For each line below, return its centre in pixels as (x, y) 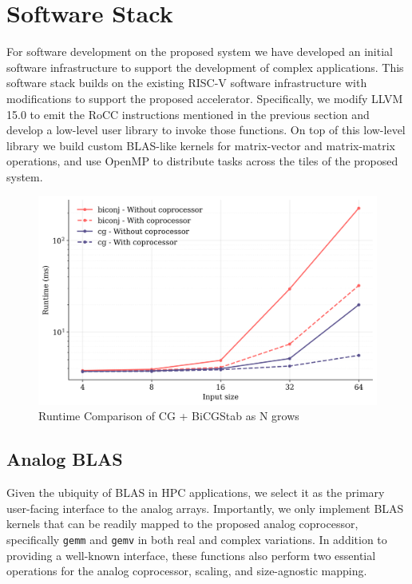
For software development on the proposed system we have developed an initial (200, 52)
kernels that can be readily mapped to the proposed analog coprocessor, (182, 524)
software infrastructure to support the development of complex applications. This (205, 67)
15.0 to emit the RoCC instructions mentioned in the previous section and (188, 114)
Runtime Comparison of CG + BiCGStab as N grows (169, 416)
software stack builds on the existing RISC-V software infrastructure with (187, 83)
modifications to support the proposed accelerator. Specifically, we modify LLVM (205, 98)
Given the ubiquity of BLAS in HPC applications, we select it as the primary (196, 493)
